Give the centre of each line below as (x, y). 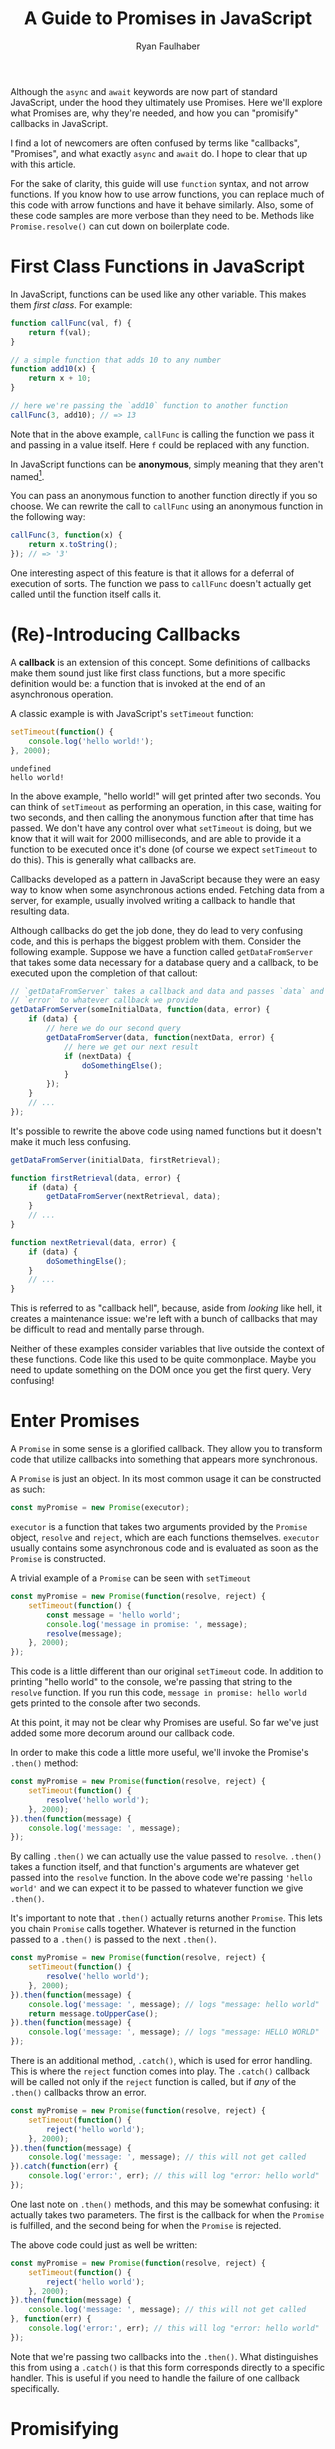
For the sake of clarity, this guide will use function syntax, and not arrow (160, 183)
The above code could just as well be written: (104, 2244)
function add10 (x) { (53, 369)
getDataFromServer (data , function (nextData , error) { (160, 1037)
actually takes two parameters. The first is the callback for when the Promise (167, 2214)
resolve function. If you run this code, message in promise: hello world (158, 1693)
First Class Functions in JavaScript (157, 266)
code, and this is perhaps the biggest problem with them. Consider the (156, 941)
